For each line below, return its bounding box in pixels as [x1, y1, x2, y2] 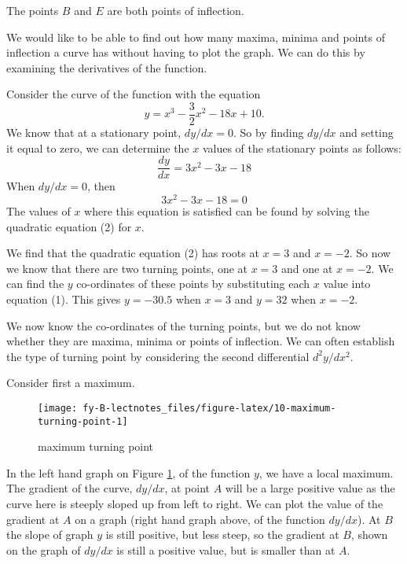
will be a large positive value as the [225, 480, 395, 496]
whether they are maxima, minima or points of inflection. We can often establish [6, 333, 395, 349]
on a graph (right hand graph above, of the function [75, 511, 325, 527]
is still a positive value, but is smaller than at [116, 541, 335, 558]
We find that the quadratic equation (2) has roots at [6, 245, 259, 261]
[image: [38, 402, 78, 414]
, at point [164, 480, 210, 496]
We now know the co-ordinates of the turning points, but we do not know [6, 317, 361, 334]
